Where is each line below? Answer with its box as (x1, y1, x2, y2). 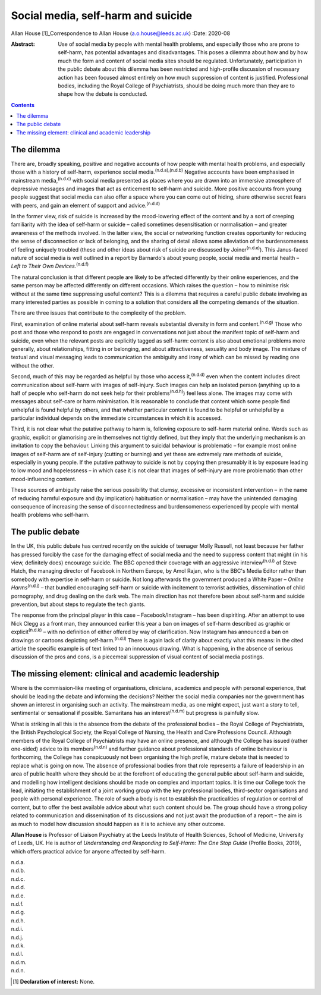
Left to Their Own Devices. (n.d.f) (11, 262, 89, 270)
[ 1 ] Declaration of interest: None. (12, 978, 95, 985)
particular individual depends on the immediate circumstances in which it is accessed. (11, 415, 222, 422)
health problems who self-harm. (11, 511, 90, 519)
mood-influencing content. (11, 475, 77, 482)
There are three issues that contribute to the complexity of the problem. (11, 309, 187, 316)
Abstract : (11, 40, 35, 48)
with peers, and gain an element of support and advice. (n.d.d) (11, 201, 160, 209)
